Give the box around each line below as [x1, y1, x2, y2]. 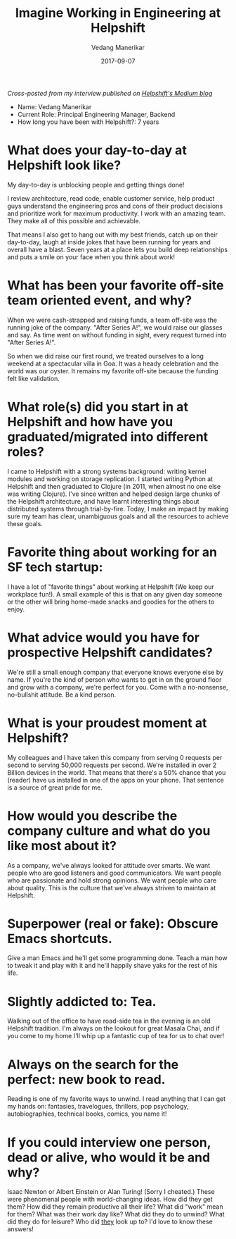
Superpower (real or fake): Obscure [7, 916, 219, 931]
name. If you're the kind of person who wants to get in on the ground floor [7, 675, 222, 684]
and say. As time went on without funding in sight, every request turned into [7, 330, 227, 339]
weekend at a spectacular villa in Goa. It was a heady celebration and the [7, 359, 219, 368]
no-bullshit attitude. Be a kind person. [7, 690, 117, 699]
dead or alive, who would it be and [7, 1150, 211, 1165]
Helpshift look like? [7, 157, 122, 173]
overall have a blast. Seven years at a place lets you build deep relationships [7, 245, 228, 254]
